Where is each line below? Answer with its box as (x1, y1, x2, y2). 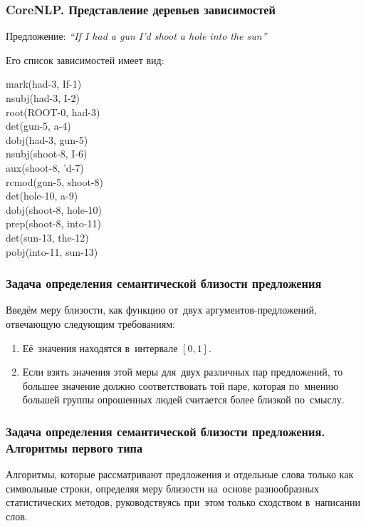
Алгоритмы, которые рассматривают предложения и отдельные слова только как (6, 467, 354, 482)
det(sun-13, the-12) (6, 230, 89, 244)
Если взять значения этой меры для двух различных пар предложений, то (22, 364, 343, 379)
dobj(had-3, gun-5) (6, 132, 88, 147)
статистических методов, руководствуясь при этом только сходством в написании (6, 495, 360, 510)
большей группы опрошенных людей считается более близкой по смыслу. (22, 392, 345, 407)
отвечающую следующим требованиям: (6, 316, 175, 331)
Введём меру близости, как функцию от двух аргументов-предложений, (6, 302, 317, 317)
